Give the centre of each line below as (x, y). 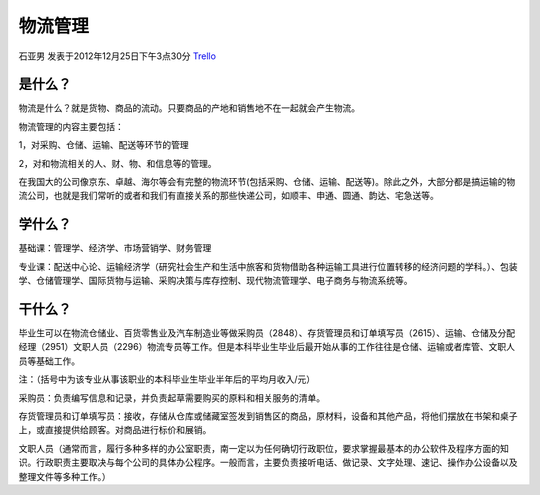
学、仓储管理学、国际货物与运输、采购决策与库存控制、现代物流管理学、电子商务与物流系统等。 (215, 281)
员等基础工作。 (49, 361)
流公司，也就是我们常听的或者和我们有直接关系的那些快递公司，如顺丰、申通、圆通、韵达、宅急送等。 (228, 196)
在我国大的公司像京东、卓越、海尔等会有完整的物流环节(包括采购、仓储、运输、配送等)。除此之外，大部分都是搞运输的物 (267, 182)
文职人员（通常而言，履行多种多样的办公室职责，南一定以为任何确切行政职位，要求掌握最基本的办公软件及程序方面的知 (263, 448)
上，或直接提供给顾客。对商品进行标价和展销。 (115, 430)
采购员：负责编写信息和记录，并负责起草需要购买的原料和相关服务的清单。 (171, 397)
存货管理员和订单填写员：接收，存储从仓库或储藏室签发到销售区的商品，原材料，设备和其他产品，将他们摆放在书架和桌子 (268, 416)
